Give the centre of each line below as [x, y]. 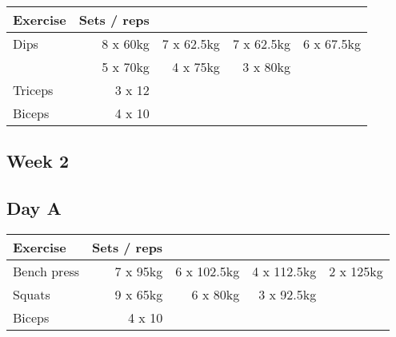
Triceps [33, 90]
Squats [32, 294]
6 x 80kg [216, 294]
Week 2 [38, 161]
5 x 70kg [126, 67]
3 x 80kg [266, 67]
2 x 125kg [356, 271]
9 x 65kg [139, 294]
